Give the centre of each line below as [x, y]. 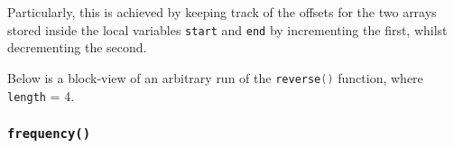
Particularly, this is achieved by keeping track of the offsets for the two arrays [222, 12]
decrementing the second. [77, 47]
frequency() [49, 134]
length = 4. [41, 95]
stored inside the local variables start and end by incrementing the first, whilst [227, 29]
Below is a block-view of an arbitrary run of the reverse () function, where [215, 77]
